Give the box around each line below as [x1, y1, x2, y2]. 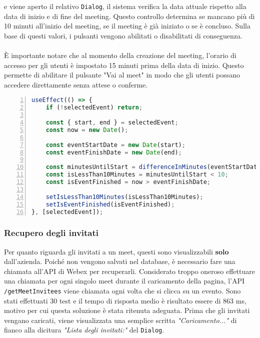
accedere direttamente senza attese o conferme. [4, 79, 148, 89]
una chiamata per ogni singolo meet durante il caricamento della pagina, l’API [4, 275, 245, 286]
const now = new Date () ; [45, 126, 128, 133]
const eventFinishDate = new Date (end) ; [45, 148, 182, 156]
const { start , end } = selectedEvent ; [45, 119, 178, 126]
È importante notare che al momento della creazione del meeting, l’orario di [4, 50, 236, 60]
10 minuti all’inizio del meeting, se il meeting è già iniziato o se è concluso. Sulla [4, 20, 250, 31]
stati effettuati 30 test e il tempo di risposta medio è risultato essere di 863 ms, [4, 295, 246, 305]
